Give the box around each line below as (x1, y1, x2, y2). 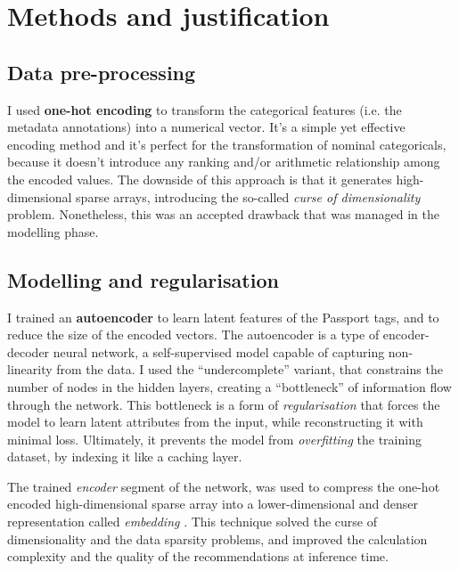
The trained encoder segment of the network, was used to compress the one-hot (7, 477, 440, 495)
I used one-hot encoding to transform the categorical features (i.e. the (7, 100, 402, 118)
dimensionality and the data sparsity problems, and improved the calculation (7, 529, 428, 548)
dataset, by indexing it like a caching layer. (7, 447, 242, 466)
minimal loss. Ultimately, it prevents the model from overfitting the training (7, 429, 422, 448)
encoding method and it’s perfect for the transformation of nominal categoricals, (7, 135, 447, 153)
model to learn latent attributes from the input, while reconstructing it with (7, 412, 423, 431)
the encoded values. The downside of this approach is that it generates (7, 169, 392, 188)
